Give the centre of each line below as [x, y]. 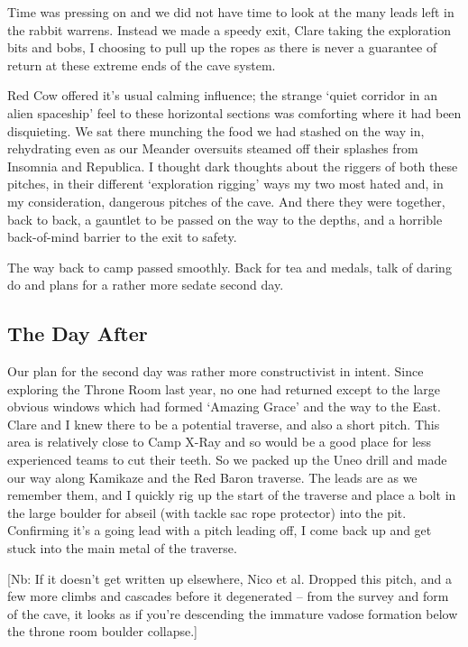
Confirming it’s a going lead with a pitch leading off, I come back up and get [220, 530]
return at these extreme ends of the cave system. [142, 65]
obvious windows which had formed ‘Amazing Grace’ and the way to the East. [224, 407]
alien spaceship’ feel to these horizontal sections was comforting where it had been [234, 112]
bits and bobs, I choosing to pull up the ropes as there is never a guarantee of [222, 47]
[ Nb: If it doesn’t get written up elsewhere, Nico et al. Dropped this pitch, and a [229, 578]
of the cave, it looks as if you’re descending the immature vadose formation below [233, 613]
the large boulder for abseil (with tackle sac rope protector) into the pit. [207, 512]
